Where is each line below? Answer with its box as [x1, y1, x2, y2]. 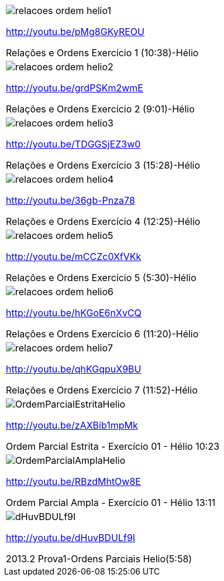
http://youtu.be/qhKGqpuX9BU [6, 363, 142, 375]
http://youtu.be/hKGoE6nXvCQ [6, 307, 142, 319]
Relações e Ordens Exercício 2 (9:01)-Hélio [6, 103, 195, 115]
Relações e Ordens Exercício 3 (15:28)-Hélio [6, 159, 201, 171]
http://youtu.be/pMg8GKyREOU [6, 26, 144, 37]
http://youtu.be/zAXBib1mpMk [6, 419, 138, 431]
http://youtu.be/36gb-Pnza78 [6, 194, 135, 206]
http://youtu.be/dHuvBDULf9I [6, 532, 136, 544]
